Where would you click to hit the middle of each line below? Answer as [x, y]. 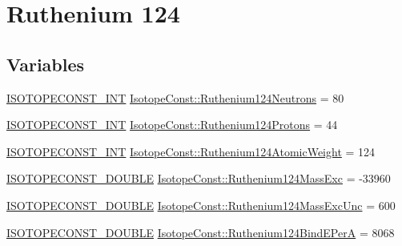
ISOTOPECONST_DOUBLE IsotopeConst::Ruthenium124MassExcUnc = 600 [201, 205]
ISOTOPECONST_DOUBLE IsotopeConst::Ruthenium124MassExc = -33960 [199, 178]
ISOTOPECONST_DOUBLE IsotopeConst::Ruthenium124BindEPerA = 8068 [201, 232]
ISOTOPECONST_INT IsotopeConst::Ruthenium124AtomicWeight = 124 [191, 151]
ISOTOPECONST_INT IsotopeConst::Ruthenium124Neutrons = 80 [175, 97]
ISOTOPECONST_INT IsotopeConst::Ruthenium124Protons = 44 [172, 125]
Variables [46, 64]
